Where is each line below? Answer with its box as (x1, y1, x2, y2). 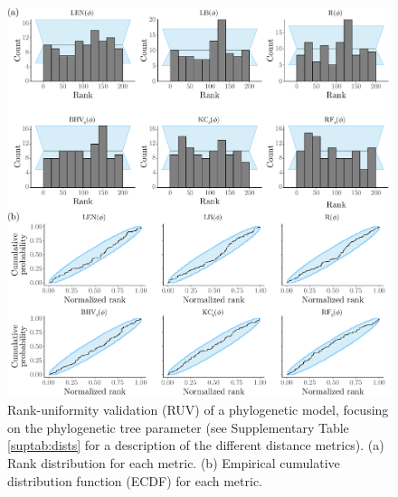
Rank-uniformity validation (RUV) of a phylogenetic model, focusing (7, 400, 389, 419)
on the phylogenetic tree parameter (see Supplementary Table (7, 417, 349, 436)
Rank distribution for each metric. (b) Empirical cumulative (7, 453, 340, 472)
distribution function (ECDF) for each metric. (7, 471, 262, 490)
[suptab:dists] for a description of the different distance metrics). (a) (7, 436, 384, 455)
